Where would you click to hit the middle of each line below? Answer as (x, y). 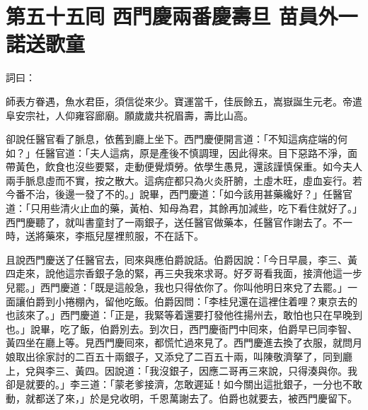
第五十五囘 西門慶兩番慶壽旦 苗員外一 (182, 16)
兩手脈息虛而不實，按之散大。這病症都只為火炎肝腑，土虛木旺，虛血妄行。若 (184, 180)
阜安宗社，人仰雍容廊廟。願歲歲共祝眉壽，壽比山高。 (130, 115)
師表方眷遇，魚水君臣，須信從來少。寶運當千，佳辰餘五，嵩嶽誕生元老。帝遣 (184, 101)
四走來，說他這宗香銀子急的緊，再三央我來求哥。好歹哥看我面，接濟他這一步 (184, 273)
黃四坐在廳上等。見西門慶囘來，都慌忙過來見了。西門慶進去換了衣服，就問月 (184, 342)
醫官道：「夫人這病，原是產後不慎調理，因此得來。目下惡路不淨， (196, 152)
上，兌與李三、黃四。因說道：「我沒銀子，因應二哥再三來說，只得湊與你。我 (182, 370)
